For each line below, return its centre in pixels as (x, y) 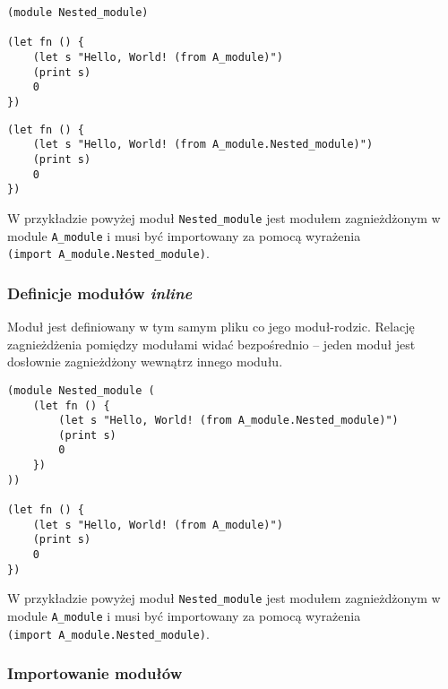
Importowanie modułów (95, 673)
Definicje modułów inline (100, 293)
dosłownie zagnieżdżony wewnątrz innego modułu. (145, 362)
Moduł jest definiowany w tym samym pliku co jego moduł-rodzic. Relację (211, 327)
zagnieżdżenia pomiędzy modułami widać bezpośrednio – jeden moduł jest (211, 344)
